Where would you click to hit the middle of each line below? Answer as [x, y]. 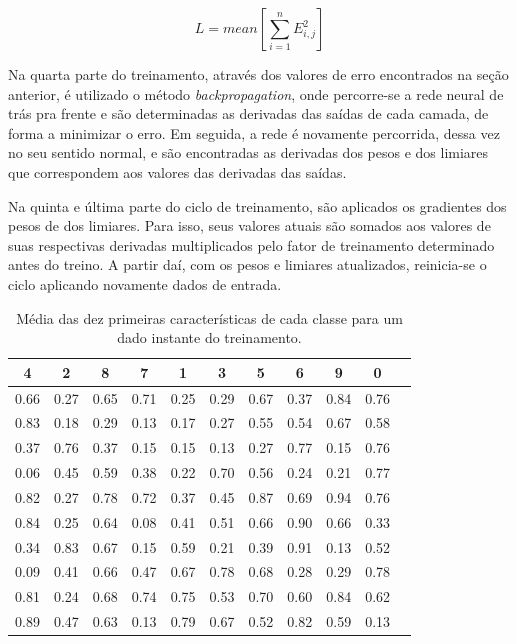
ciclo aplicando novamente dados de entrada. [145, 283]
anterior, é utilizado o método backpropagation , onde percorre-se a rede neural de [256, 93]
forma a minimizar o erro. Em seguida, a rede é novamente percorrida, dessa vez [254, 132]
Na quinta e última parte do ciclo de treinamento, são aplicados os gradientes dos [257, 205]
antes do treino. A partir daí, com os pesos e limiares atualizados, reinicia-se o [247, 264]
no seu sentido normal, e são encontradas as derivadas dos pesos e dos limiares [248, 152]
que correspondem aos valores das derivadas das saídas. [177, 171]
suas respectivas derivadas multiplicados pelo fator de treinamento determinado [251, 244]
